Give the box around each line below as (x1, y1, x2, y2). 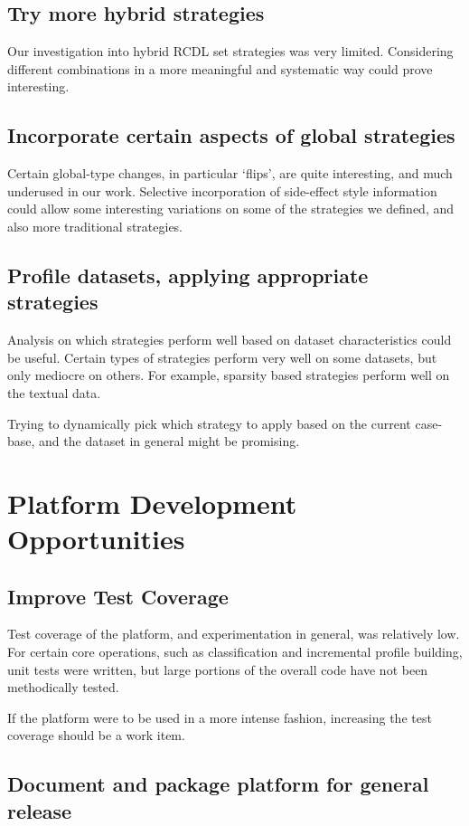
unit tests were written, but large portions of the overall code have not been (7, 660, 428, 679)
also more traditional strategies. (7, 216, 183, 235)
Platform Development (7, 484, 297, 521)
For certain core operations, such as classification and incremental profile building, (7, 642, 463, 661)
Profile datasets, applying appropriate (7, 261, 369, 289)
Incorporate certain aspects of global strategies (7, 121, 455, 149)
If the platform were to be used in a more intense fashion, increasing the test (7, 707, 432, 726)
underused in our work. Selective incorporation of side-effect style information (7, 181, 437, 200)
